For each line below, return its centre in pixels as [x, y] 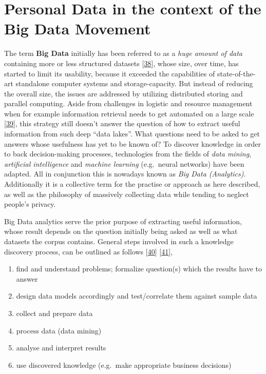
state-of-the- [236, 73]
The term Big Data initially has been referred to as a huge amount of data [123, 53]
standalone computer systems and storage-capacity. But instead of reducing [134, 83]
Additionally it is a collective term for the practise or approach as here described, [132, 184]
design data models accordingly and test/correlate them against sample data [137, 296]
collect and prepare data [54, 313]
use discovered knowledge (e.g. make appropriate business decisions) [124, 365]
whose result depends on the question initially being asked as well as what [121, 231]
